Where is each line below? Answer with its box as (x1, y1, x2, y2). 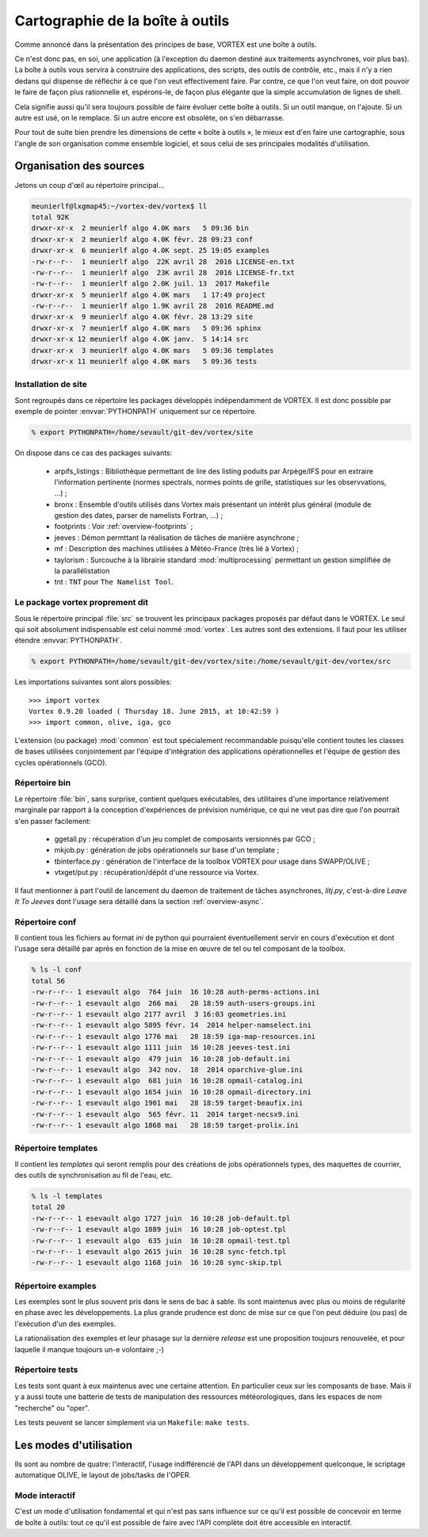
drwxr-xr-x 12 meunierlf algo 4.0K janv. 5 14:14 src (31, 335, 249, 344)
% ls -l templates (31, 1192, 103, 1201)
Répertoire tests (14, 1364, 78, 1375)
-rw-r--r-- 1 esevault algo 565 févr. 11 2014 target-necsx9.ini (31, 1110, 300, 1118)
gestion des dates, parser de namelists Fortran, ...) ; (54, 511, 224, 520)
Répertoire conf (14, 916, 77, 927)
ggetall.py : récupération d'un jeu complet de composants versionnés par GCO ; (54, 834, 316, 844)
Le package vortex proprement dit (14, 597, 148, 608)
